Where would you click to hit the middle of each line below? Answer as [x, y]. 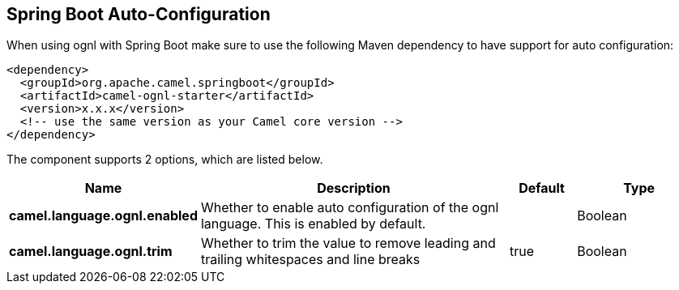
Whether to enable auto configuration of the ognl [350, 208]
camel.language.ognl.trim [91, 252]
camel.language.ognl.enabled [103, 216]
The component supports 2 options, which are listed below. [165, 160]
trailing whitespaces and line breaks [310, 260]
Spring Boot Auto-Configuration [139, 14]
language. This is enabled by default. [313, 224]
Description [354, 188]
